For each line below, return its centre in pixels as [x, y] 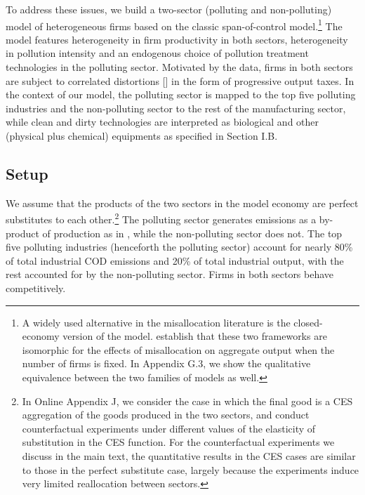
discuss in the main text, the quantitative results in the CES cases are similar [189, 455]
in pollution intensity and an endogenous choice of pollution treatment [157, 53]
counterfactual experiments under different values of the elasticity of [169, 428]
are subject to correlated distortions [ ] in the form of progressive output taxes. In [180, 80]
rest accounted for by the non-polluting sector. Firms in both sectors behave [170, 274]
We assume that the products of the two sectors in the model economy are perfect [182, 203]
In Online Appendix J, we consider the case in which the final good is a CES [187, 401]
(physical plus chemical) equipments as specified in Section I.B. [142, 136]
